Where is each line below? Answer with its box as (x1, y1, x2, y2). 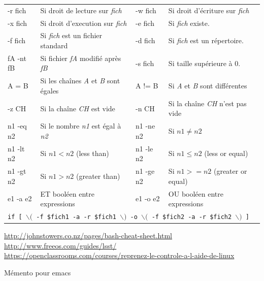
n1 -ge (136, 166, 155, 176)
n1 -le (136, 143, 153, 153)
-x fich (8, 17, 27, 28)
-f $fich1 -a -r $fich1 (36, 213, 116, 221)
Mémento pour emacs (4, 267, 71, 277)
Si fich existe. (168, 17, 210, 28)
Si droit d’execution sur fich (40, 17, 127, 28)
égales (40, 85, 59, 96)
